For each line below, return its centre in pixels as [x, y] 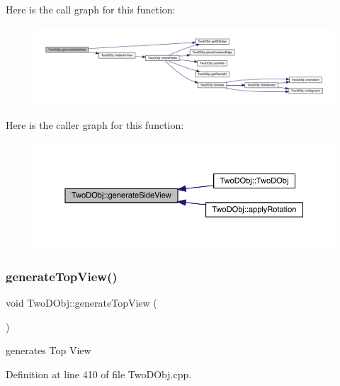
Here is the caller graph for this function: [95, 125]
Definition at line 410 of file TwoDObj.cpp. [99, 374]
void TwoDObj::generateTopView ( [81, 303]
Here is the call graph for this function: [91, 9]
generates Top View [49, 350]
